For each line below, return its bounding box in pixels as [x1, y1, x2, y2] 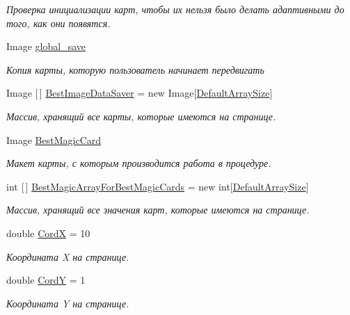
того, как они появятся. [6, 15, 111, 30]
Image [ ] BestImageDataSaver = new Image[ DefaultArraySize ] [6, 86, 273, 100]
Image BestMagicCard [6, 132, 102, 147]
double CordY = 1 [6, 273, 86, 287]
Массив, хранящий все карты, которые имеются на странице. [6, 108, 276, 123]
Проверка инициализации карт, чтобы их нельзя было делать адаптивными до [6, 2, 344, 16]
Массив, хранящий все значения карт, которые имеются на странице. [6, 202, 310, 217]
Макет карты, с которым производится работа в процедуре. [6, 156, 271, 170]
